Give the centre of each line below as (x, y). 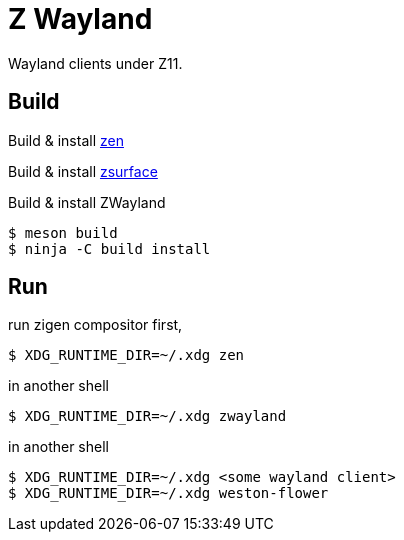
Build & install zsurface (83, 171)
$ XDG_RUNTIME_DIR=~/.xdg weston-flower (168, 493)
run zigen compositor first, (95, 325)
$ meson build (63, 232)
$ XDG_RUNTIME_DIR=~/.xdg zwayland (147, 416)
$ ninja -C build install (109, 248)
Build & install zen (66, 140)
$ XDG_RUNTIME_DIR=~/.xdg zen (126, 355)
